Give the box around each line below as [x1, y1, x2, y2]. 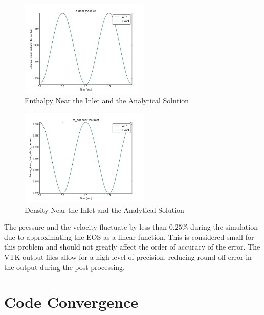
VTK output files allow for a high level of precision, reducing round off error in [4, 251, 252, 262]
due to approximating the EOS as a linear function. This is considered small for [4, 231, 254, 242]
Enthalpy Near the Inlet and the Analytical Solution [25, 95, 189, 106]
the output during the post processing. [4, 261, 125, 272]
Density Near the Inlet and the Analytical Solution [25, 204, 184, 215]
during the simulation [190, 221, 258, 232]
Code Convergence [4, 291, 138, 312]
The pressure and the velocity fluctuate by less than [4, 221, 167, 232]
